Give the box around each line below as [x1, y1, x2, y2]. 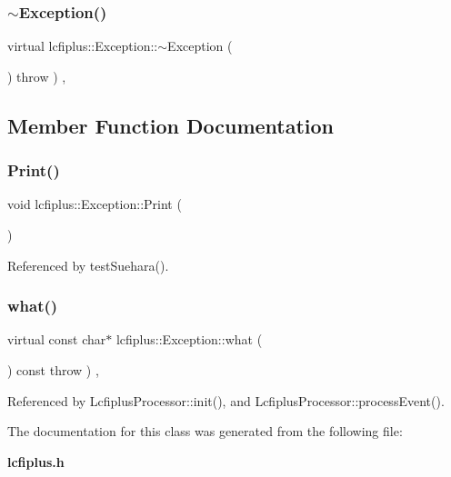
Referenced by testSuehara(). [7, 255, 169, 274]
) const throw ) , [7, 361, 99, 379]
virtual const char [7, 330, 106, 349]
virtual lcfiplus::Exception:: [7, 36, 158, 55]
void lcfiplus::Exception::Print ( [7, 194, 182, 214]
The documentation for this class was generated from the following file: [7, 422, 403, 441]
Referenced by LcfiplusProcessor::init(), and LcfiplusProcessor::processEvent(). [7, 391, 445, 410]
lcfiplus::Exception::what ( [115, 330, 263, 349]
